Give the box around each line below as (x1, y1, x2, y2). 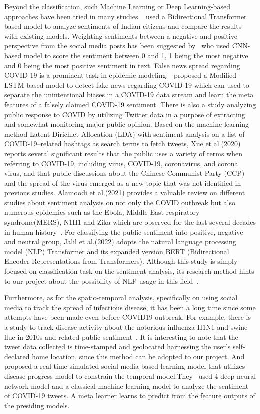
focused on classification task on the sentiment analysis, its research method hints (4, 266, 254, 276)
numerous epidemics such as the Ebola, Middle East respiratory (4, 207, 200, 217)
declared (4, 351, 30, 361)
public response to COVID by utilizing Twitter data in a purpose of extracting (4, 109, 245, 119)
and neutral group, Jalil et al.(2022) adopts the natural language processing (4, 236, 236, 247)
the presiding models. (4, 400, 70, 410)
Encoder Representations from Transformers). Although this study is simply (4, 256, 238, 266)
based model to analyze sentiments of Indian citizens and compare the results (4, 21, 242, 31)
